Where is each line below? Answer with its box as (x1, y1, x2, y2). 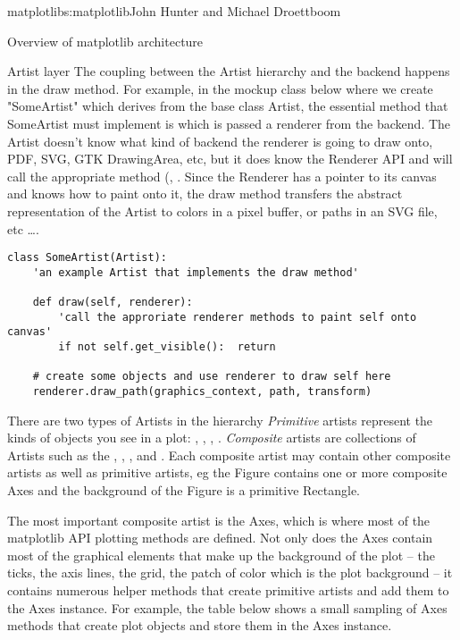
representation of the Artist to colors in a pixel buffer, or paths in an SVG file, (7, 201, 438, 220)
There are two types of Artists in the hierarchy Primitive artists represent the (7, 410, 433, 429)
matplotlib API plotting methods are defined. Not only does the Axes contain (7, 528, 433, 547)
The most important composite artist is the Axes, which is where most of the (7, 510, 431, 529)
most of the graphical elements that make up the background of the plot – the (7, 545, 435, 564)
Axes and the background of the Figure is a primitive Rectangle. (7, 481, 360, 500)
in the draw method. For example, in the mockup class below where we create (7, 79, 433, 97)
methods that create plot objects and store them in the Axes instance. (7, 616, 392, 635)
